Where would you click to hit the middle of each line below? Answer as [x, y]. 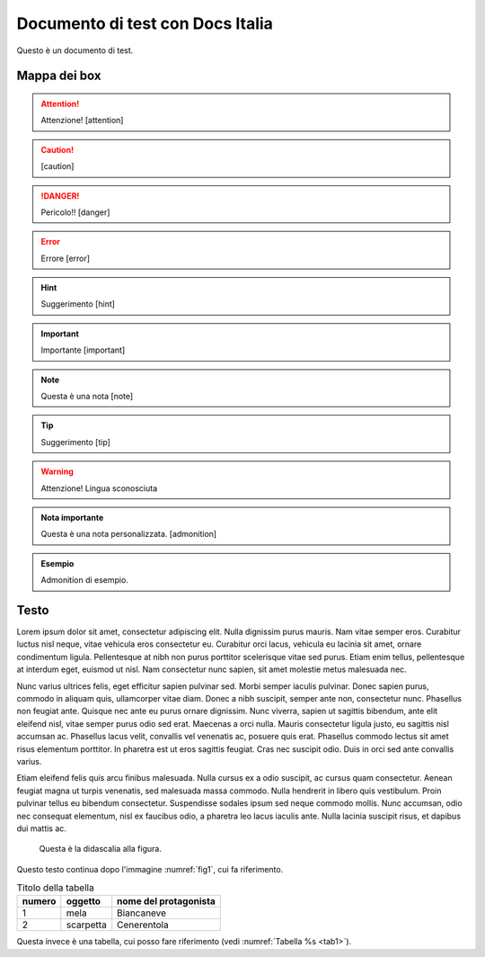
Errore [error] [65, 258]
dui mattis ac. [42, 828]
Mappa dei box [59, 76]
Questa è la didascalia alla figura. [100, 849]
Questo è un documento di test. [75, 50]
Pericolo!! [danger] [75, 212]
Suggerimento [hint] [78, 304]
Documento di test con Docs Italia [145, 23]
